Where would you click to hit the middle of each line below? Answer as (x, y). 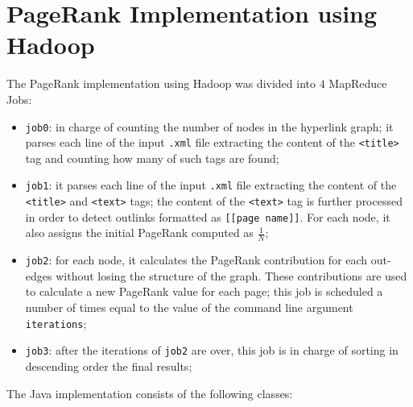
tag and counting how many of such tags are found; (152, 158)
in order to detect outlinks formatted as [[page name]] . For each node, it (208, 216)
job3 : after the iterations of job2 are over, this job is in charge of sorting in (212, 350)
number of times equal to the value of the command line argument (189, 307)
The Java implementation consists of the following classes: (150, 393)
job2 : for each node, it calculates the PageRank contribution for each (196, 260)
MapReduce (358, 83)
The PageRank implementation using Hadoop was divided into (161, 83)
